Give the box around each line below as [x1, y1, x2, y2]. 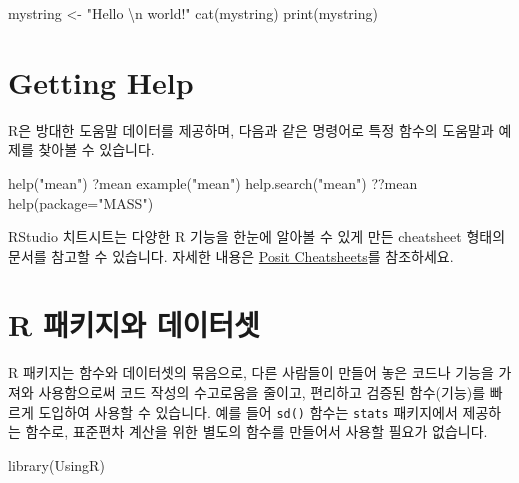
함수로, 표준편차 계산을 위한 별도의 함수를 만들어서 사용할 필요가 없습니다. [25, 421, 488, 442]
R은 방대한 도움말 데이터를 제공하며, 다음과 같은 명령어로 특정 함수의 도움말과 [8, 119, 494, 140]
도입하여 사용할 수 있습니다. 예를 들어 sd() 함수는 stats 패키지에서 [38, 401, 458, 422]
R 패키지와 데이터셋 [8, 304, 260, 345]
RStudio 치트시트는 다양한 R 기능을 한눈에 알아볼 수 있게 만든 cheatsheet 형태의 [8, 226, 506, 247]
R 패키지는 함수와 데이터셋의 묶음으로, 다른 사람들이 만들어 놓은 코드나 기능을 [8, 362, 494, 383]
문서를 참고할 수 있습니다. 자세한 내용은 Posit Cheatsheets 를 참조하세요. [8, 245, 454, 266]
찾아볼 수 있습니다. [38, 139, 155, 160]
